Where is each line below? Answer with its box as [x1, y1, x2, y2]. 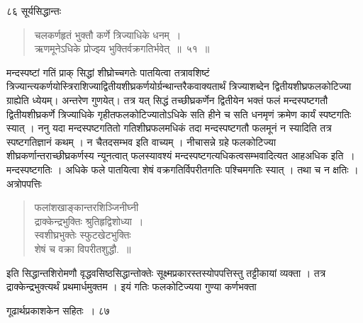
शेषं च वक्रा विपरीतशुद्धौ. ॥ [34, 241, 131, 256]
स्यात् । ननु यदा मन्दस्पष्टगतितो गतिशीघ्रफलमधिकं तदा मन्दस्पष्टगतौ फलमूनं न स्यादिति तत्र [6, 120, 332, 135]
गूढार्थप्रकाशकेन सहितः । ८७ [6, 302, 110, 317]
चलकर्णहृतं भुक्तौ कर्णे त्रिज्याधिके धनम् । [34, 27, 181, 42]
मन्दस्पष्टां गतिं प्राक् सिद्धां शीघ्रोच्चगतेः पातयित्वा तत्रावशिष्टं [6, 64, 210, 79]
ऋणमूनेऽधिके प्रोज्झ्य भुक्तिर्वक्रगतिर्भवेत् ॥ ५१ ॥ [34, 41, 210, 56]
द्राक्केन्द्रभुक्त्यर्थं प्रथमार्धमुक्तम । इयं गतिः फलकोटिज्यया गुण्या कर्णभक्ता [6, 279, 257, 294]
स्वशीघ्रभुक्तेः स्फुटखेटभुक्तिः [34, 227, 131, 242]
